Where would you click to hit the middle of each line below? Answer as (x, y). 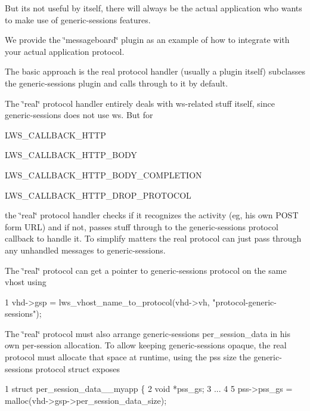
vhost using (26, 282)
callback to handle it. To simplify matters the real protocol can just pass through (153, 238)
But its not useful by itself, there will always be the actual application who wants (154, 8)
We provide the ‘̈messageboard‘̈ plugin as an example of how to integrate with (147, 40)
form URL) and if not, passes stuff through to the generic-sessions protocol (142, 226)
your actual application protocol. (65, 51)
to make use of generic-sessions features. (78, 19)
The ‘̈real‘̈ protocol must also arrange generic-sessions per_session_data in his (148, 333)
